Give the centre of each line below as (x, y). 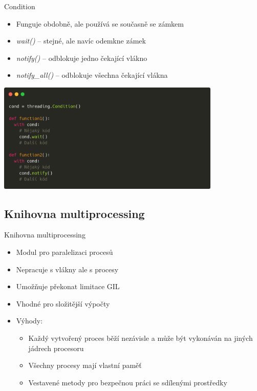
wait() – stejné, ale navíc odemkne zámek (81, 41)
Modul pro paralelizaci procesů (65, 252)
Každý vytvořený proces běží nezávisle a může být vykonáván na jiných (141, 338)
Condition (20, 6)
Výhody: (29, 321)
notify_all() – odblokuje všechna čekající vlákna (92, 75)
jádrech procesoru (56, 348)
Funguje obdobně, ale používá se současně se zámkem (100, 23)
